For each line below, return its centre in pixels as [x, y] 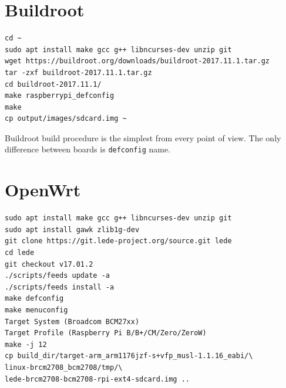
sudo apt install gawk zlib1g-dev [72, 229]
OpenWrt [43, 190]
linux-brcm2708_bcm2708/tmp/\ [64, 367]
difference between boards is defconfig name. [88, 149]
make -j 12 [26, 344]
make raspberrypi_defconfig [60, 96]
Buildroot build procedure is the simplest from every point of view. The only [143, 137]
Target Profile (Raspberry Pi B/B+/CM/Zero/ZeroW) [106, 333]
